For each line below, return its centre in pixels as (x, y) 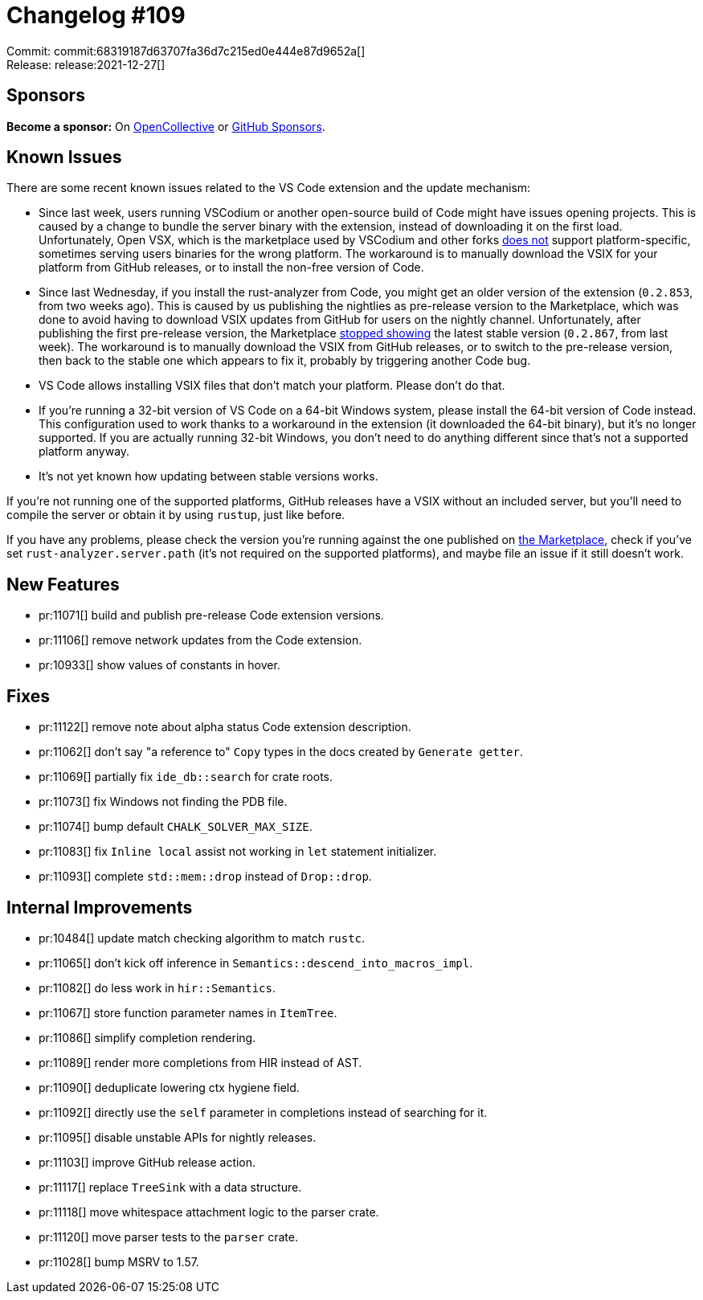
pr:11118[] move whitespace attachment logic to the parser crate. (209, 1212)
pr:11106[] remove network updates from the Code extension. (200, 640)
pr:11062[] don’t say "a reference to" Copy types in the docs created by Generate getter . (281, 752)
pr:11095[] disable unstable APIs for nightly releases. (178, 1137)
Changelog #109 (96, 15)
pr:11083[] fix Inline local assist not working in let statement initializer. (238, 852)
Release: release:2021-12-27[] (86, 64)
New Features (63, 584)
